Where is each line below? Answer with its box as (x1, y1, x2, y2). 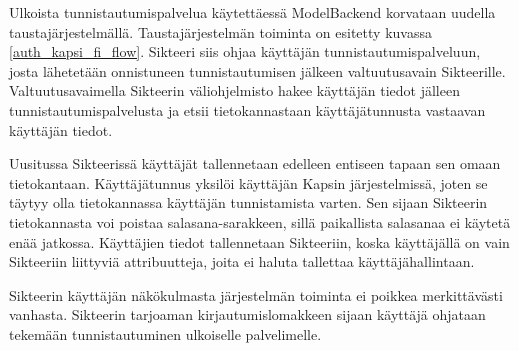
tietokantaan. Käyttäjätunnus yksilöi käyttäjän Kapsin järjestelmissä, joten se (9, 172, 488, 193)
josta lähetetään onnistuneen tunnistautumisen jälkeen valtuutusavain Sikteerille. (9, 60, 506, 81)
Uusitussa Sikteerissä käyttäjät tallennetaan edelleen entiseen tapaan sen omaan (9, 153, 501, 174)
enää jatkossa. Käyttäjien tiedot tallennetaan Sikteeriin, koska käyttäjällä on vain (9, 231, 510, 252)
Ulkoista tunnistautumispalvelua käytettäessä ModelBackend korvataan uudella (9, 2, 496, 22)
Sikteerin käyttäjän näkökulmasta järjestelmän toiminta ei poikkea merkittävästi (9, 284, 503, 305)
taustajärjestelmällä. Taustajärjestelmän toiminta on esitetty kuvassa (9, 21, 432, 42)
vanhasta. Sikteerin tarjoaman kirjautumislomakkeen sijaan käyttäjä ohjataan (9, 304, 486, 325)
